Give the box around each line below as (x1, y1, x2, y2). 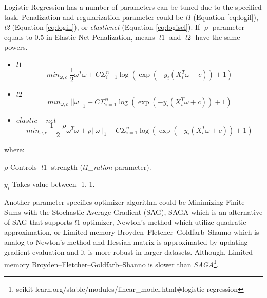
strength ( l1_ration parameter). (51, 161, 151, 172)
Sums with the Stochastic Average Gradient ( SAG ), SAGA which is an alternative (4, 206, 263, 217)
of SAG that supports (4, 216, 72, 227)
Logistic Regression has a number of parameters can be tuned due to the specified (4, 2, 262, 12)
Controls (10, 161, 37, 172)
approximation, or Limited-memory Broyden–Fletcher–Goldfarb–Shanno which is (4, 226, 259, 237)
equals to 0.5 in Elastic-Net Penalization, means (4, 31, 155, 42)
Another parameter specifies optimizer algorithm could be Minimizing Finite (4, 196, 245, 207)
